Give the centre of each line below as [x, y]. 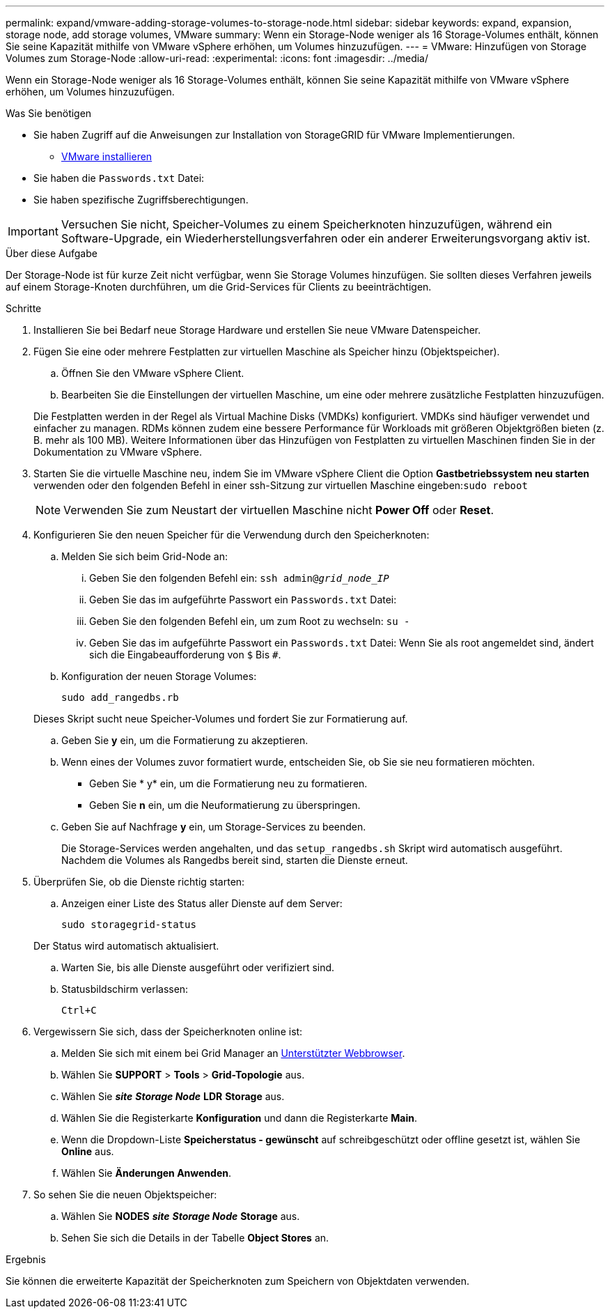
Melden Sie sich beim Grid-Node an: [144, 556]
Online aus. [88, 1151]
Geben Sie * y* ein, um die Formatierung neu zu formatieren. [228, 783]
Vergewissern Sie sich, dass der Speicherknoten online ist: [168, 1031]
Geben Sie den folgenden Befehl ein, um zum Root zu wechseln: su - [250, 621]
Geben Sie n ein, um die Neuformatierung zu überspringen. [225, 805]
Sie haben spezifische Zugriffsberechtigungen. [141, 200]
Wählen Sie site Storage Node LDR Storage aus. [173, 1096]
